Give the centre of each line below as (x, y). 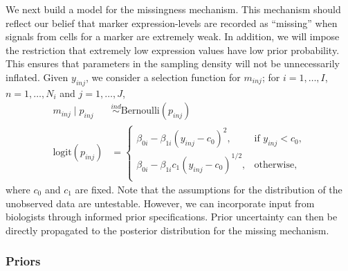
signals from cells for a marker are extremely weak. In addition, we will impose (173, 36)
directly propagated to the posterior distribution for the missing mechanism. (167, 230)
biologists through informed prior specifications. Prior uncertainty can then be (172, 217)
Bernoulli (140, 111)
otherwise (274, 165)
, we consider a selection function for (163, 77)
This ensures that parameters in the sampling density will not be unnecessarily (173, 63)
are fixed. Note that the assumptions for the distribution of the (209, 190)
